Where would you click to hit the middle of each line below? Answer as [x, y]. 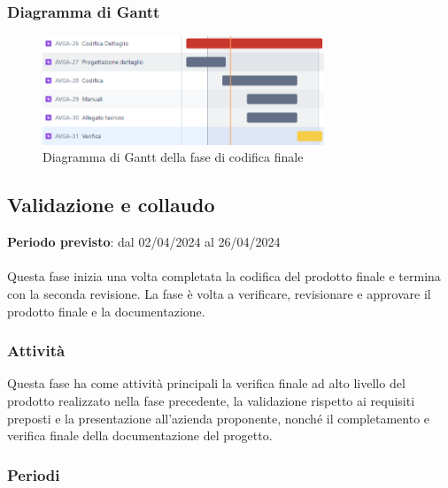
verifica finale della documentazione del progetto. [140, 435]
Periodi [34, 474]
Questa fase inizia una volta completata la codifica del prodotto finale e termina [224, 276]
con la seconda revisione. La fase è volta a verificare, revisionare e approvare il [219, 294]
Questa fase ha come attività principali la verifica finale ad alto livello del [206, 383]
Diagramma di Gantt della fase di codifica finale [173, 157]
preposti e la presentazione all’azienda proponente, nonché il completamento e [219, 418]
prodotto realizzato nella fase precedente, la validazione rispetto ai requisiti [211, 401]
